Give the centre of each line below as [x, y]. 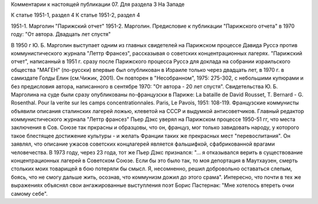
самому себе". [29, 193]
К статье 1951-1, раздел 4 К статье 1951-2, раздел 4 [76, 15]
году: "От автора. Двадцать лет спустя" [61, 34]
